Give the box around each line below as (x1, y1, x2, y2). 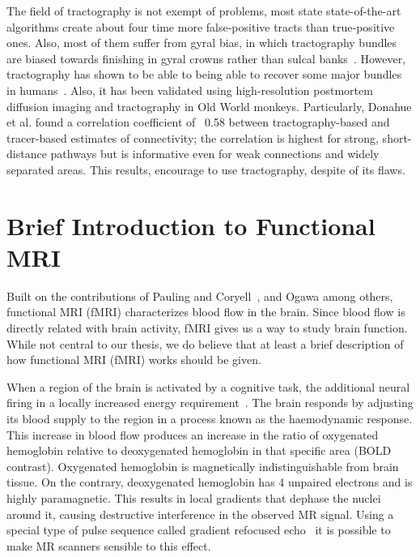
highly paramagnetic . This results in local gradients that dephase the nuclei (6, 489, 381, 506)
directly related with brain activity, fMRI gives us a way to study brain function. (6, 319, 408, 336)
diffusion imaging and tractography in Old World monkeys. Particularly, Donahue (6, 97, 412, 114)
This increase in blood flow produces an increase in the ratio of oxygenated (6, 426, 379, 443)
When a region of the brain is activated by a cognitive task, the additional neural (6, 378, 410, 395)
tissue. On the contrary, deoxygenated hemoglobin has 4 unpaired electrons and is (6, 473, 413, 491)
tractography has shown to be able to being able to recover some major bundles (6, 66, 402, 83)
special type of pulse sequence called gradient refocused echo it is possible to (6, 521, 391, 538)
